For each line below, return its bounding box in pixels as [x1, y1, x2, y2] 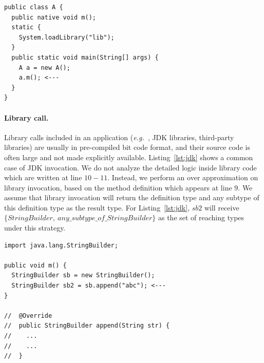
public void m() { [4, 261, 67, 269]
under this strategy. [4, 222, 66, 233]
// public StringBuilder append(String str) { [4, 322, 170, 330]
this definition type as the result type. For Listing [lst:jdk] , [4, 202, 190, 213]
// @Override [4, 312, 52, 319]
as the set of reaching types [158, 212, 244, 223]
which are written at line [4, 172, 82, 183]
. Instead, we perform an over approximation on [107, 172, 258, 183]
